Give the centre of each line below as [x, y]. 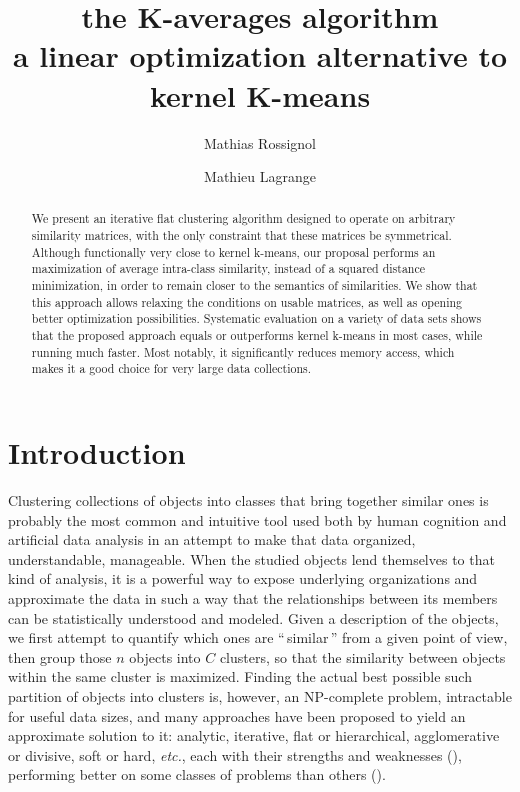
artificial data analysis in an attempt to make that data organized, [212, 539]
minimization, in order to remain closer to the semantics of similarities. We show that [254, 285]
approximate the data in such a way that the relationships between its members [253, 597]
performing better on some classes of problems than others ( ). [197, 774]
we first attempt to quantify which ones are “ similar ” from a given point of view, [258, 637]
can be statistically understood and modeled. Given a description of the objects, [253, 617]
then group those [60, 656]
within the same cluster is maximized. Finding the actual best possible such [240, 676]
